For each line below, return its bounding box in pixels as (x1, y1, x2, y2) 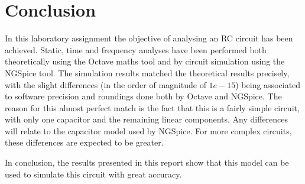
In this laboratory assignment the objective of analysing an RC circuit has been (5, 32, 293, 44)
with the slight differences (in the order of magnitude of (5, 78, 206, 91)
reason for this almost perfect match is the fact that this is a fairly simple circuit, (5, 101, 300, 114)
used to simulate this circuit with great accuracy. (5, 167, 182, 180)
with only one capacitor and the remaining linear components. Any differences (5, 113, 288, 125)
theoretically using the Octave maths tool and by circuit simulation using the (5, 55, 285, 67)
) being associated (235, 78, 301, 91)
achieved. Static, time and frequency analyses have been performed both (5, 43, 267, 56)
